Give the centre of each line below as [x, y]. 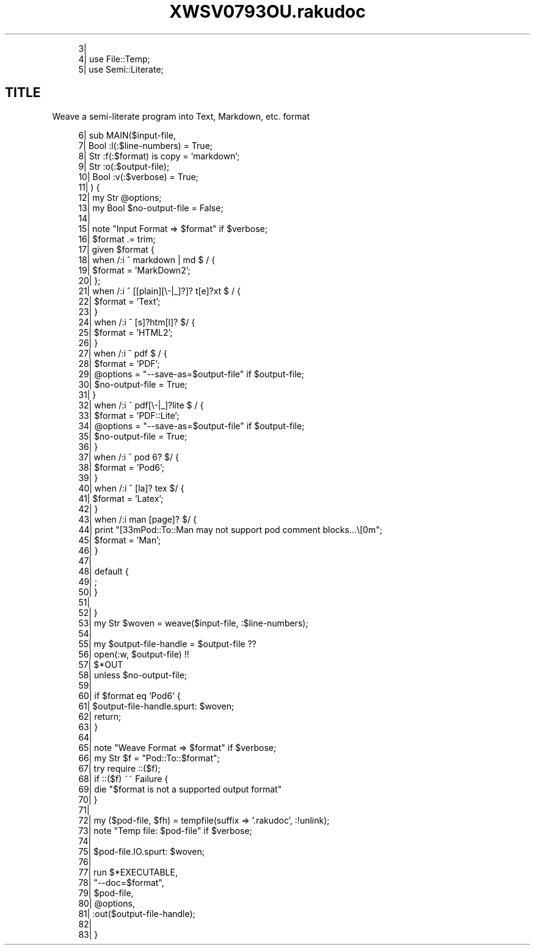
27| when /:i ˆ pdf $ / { [123, 353]
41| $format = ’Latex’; [121, 498]
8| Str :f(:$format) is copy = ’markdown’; [159, 156]
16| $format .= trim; [117, 239]
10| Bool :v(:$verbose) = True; [138, 176]
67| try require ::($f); [119, 768]
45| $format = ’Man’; [120, 540]
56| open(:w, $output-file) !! [134, 654]
